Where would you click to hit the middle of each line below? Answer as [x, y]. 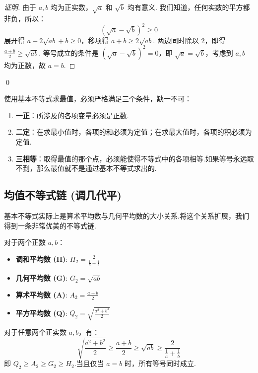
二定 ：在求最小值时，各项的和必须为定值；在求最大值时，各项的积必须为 [134, 132]
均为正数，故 [25, 65]
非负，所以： [25, 18]
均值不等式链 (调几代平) [63, 195]
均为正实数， [71, 7]
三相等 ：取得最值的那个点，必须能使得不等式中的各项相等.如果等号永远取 [135, 158]
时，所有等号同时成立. [160, 363]
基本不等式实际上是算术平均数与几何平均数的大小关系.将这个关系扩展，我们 [127, 215]
